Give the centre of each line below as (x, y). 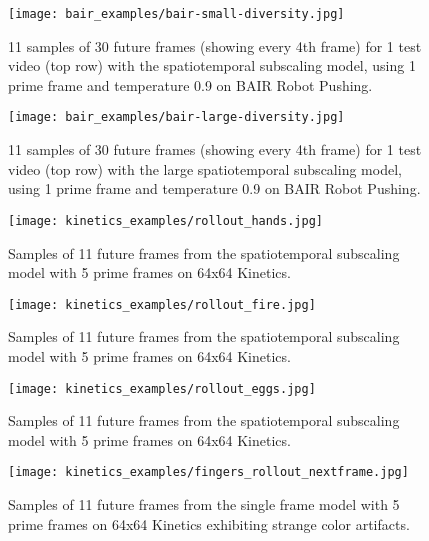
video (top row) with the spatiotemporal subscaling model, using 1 (212, 65)
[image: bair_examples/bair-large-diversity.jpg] (176, 117)
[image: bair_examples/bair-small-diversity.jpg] (176, 14)
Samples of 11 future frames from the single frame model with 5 (204, 504)
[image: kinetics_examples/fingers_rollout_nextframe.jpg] (208, 472)
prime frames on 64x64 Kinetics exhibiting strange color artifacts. (209, 523)
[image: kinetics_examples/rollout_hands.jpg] (165, 220)
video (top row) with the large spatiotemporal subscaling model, (205, 168)
